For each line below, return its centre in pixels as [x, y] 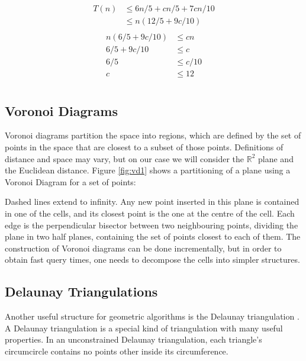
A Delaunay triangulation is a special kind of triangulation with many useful [144, 328]
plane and [276, 158]
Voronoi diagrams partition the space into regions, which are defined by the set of [153, 135]
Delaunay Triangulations [81, 291]
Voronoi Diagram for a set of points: [70, 181]
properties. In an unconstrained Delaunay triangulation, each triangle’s [133, 339]
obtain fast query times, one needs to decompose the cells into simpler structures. [152, 260]
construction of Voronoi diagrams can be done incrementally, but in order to [143, 248]
